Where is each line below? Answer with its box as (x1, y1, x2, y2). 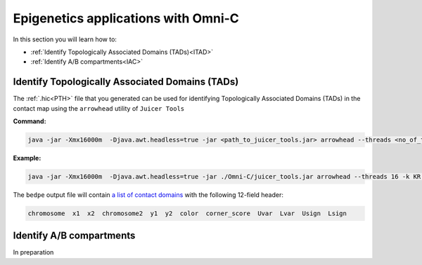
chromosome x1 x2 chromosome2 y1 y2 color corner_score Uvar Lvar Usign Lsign (27, 209, 347, 217)
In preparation (13, 248, 54, 257)
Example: (13, 154, 41, 162)
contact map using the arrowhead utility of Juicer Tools (13, 104, 185, 112)
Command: (13, 117, 46, 125)
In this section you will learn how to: (13, 35, 117, 43)
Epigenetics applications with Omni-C (13, 11, 239, 26)
